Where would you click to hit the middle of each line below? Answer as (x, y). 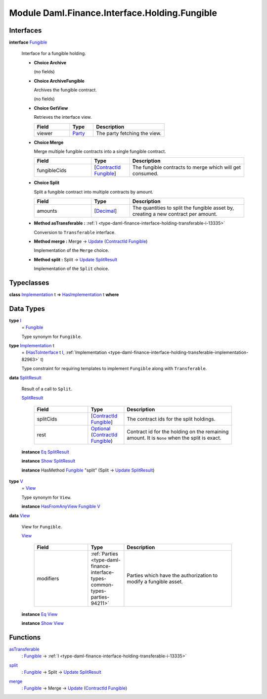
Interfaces (25, 30)
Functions (25, 637)
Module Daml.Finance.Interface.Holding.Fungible (113, 13)
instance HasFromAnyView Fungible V (61, 507)
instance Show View (43, 623)
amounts (47, 211)
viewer (45, 133)
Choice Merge (49, 142)
